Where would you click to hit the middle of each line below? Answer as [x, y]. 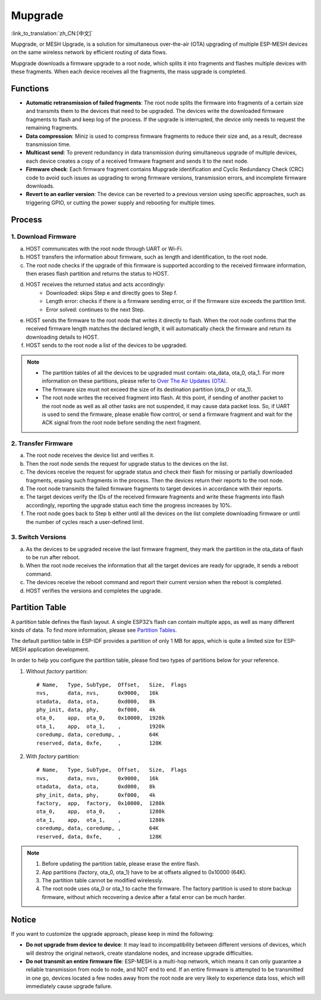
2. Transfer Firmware [42, 444]
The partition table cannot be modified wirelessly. [103, 881]
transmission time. [48, 144]
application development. [59, 649]
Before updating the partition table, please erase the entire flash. [121, 864]
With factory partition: [53, 756]
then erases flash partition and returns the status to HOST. [97, 274]
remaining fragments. [52, 128]
